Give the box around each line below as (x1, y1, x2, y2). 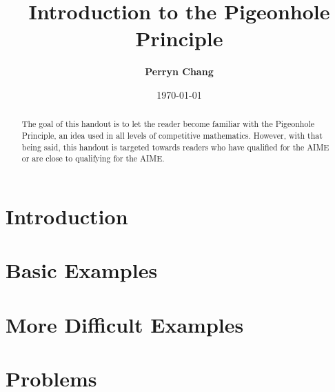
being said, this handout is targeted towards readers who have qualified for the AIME (21, 141, 329, 153)
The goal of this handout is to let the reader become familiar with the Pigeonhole (21, 118, 314, 130)
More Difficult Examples (6, 310, 244, 338)
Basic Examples (6, 256, 158, 284)
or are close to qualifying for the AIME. (21, 153, 165, 164)
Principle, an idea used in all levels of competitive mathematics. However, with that (21, 129, 323, 141)
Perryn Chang (145, 64, 214, 79)
